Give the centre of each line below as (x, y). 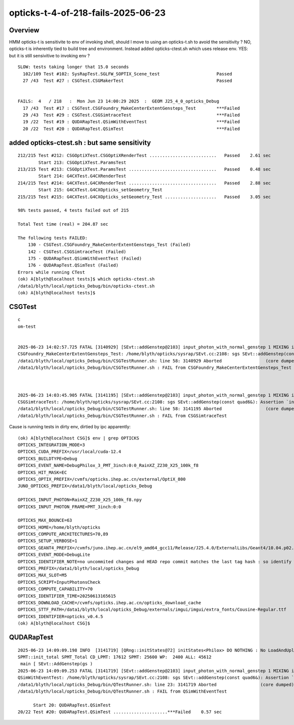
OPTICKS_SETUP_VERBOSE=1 (48, 541)
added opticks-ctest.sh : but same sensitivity (80, 142)
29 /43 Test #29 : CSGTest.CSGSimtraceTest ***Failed (131, 115)
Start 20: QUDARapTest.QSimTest (72, 705)
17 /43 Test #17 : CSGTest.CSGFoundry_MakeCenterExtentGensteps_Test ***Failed (131, 108)
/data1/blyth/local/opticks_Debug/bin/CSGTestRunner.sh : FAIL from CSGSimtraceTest (122, 415)
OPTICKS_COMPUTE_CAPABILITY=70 (55, 589)
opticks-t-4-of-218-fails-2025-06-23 (87, 13)
